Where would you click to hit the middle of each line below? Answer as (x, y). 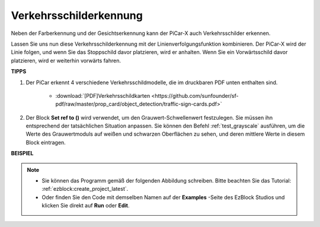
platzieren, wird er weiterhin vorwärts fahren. (66, 60)
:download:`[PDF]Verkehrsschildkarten (103, 95)
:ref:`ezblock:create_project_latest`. (85, 189)
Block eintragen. (46, 142)
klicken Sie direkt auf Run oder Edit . (86, 206)
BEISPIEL (22, 154)
